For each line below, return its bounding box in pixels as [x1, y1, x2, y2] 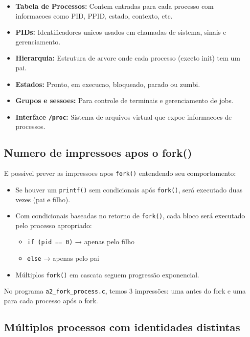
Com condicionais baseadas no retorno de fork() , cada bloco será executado [15, 211, 245, 221]
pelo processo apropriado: [15, 220, 92, 230]
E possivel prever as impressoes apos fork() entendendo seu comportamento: [4, 168, 236, 178]
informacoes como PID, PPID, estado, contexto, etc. [15, 10, 173, 21]
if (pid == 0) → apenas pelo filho [27, 236, 135, 247]
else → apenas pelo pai [27, 253, 99, 263]
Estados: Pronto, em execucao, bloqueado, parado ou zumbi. [15, 79, 200, 89]
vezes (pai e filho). [15, 194, 70, 204]
